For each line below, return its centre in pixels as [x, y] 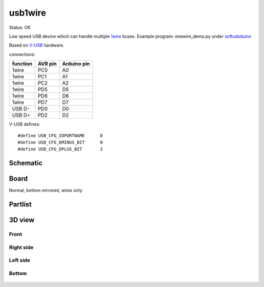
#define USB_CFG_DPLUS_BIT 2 [60, 149]
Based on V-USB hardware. [37, 45]
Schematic [26, 163]
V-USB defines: [25, 124]
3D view [22, 220]
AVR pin [47, 64]
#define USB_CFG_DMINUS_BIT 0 [60, 142]
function [22, 64]
